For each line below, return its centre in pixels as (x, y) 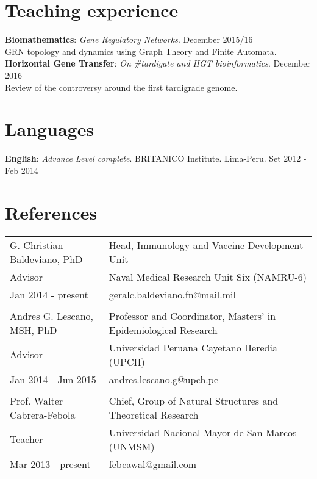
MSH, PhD (34, 330)
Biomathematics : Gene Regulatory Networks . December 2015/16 (129, 39)
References (51, 212)
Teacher (27, 439)
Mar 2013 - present (50, 464)
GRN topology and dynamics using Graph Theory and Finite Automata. (141, 51)
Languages (50, 129)
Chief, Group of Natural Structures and (194, 400)
